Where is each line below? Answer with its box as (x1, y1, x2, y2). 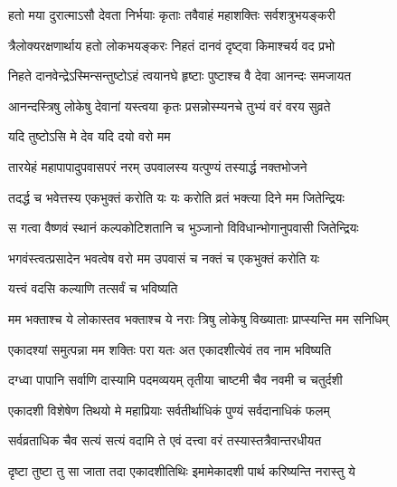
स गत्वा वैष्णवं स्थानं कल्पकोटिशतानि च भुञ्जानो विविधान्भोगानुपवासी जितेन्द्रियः (8, 218, 359, 237)
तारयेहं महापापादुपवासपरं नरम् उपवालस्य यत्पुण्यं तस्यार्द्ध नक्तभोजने (8, 157, 307, 176)
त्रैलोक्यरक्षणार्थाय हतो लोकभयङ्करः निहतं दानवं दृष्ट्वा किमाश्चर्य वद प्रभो (8, 35, 336, 54)
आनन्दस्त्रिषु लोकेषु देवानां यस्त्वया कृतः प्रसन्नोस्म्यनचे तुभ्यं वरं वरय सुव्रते (8, 96, 331, 115)
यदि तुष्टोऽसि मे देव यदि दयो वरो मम (8, 127, 171, 146)
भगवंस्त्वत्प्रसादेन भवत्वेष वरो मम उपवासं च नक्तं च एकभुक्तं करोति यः (8, 248, 320, 267)
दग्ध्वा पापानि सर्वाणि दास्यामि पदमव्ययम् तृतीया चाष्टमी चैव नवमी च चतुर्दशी (8, 370, 343, 389)
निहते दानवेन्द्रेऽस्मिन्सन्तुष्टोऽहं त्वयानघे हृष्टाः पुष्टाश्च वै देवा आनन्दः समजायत (8, 66, 352, 85)
